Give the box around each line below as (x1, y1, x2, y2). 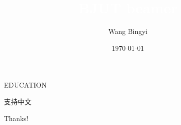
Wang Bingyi (108, 26, 148, 36)
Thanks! (4, 113, 29, 123)
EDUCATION (4, 80, 47, 90)
